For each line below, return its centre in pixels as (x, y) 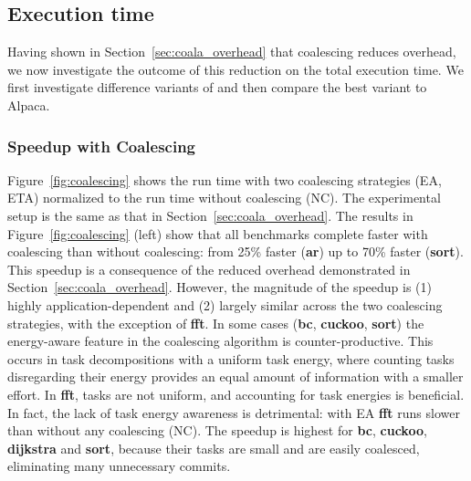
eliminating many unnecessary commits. (119, 466)
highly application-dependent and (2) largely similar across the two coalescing (225, 304)
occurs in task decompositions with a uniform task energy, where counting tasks (231, 358)
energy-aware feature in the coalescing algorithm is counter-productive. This (220, 341)
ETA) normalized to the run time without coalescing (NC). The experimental (224, 198)
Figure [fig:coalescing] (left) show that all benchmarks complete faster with (218, 233)
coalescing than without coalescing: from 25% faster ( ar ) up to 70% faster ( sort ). (235, 251)
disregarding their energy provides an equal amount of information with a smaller (235, 376)
